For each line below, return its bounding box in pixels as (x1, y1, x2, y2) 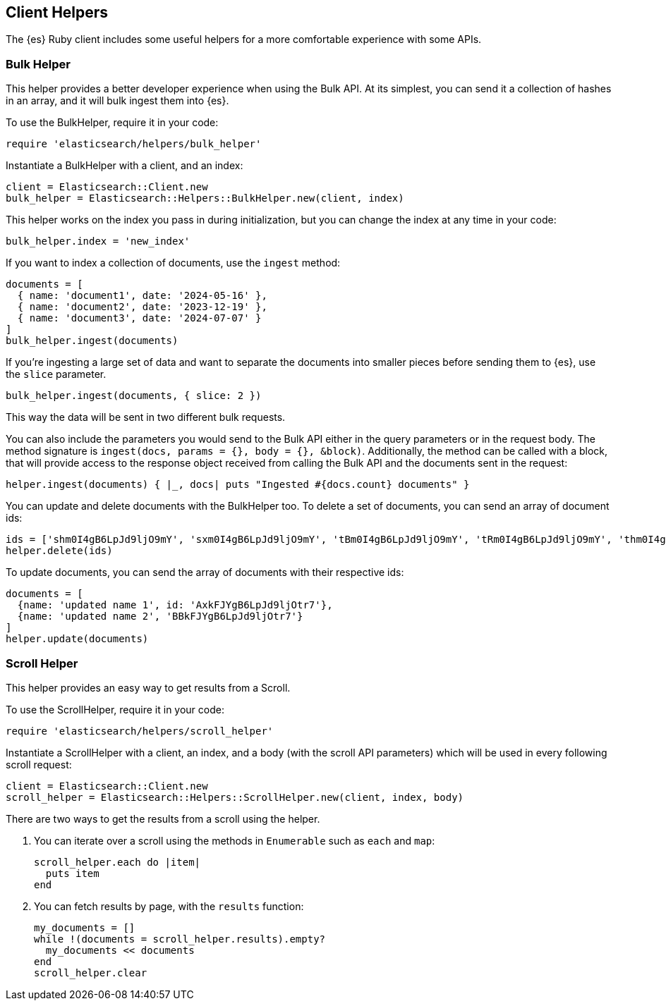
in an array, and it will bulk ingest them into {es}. (6, 94, 229, 107)
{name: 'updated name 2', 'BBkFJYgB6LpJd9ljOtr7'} (17, 611, 303, 622)
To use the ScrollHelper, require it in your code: (6, 703, 224, 716)
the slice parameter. (6, 368, 107, 381)
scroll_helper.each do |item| (34, 856, 201, 868)
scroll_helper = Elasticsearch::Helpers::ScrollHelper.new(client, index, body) (6, 791, 464, 803)
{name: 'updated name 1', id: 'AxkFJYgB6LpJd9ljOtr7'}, (17, 599, 333, 611)
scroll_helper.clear (34, 967, 147, 979)
